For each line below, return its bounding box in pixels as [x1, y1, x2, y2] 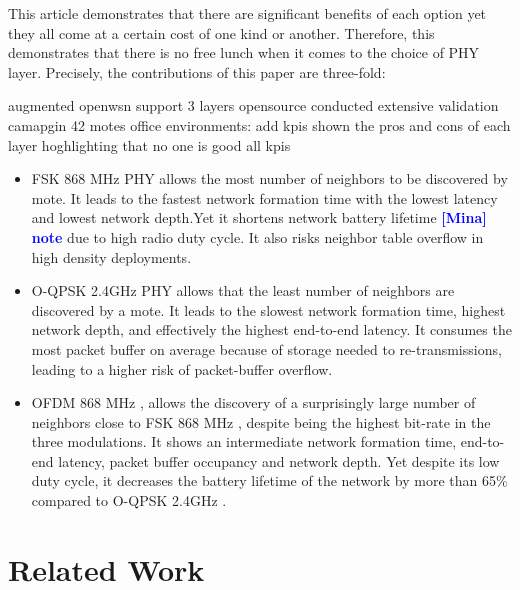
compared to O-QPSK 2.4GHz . [31, 490, 227, 511]
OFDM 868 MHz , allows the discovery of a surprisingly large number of [31, 392, 476, 413]
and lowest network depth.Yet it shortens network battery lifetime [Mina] [31, 207, 487, 228]
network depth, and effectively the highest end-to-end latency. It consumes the [31, 319, 512, 340]
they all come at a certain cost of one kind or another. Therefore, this [8, 22, 435, 43]
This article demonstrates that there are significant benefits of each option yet [8, 3, 487, 23]
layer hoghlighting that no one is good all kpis [8, 134, 291, 155]
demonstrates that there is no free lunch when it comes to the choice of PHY [8, 42, 480, 63]
